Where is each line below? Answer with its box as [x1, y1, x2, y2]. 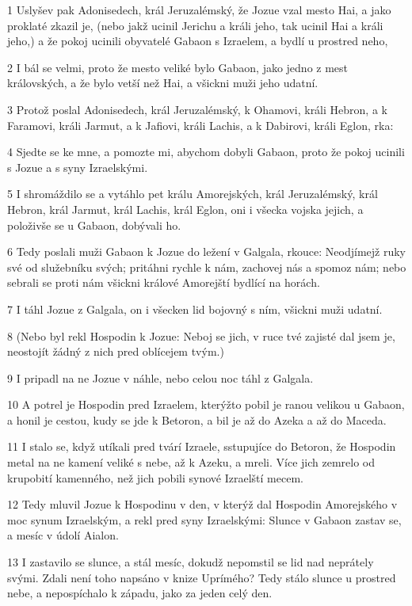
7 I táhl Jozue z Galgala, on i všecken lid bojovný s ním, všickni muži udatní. [7, 300, 383, 317]
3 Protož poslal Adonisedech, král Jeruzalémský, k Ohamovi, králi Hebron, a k [7, 101, 387, 117]
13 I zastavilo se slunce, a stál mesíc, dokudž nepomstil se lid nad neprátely [7, 554, 374, 570]
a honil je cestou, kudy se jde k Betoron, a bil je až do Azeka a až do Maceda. [7, 411, 387, 428]
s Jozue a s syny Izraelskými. [7, 158, 148, 175]
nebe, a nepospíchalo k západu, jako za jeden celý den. [7, 585, 273, 601]
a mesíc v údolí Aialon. [7, 527, 119, 543]
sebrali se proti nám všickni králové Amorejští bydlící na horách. [7, 274, 320, 291]
